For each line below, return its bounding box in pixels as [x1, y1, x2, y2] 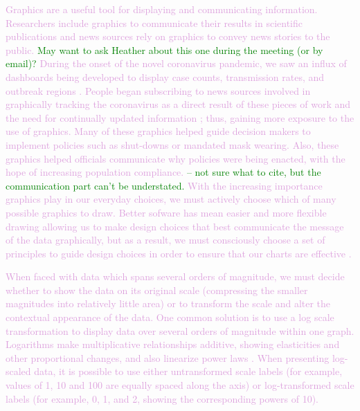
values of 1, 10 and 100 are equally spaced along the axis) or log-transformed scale [6, 378, 354, 392]
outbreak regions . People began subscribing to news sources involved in [6, 83, 311, 98]
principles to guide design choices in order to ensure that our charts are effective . [6, 246, 352, 260]
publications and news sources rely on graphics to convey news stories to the [6, 29, 330, 44]
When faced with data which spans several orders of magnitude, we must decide [6, 269, 345, 284]
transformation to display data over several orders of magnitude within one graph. [6, 323, 354, 338]
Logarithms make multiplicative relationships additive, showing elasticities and [6, 337, 340, 351]
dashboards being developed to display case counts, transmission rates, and [6, 69, 325, 84]
